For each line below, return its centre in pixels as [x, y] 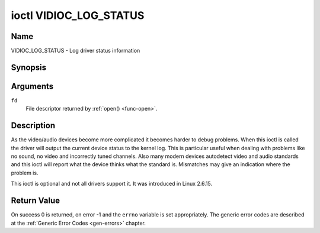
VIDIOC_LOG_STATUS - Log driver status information [76, 51]
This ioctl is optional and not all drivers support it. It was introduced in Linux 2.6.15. [112, 184]
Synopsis [29, 67]
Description [33, 126]
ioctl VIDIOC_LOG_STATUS [78, 15]
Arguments [32, 86]
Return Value [36, 201]
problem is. [25, 173]
